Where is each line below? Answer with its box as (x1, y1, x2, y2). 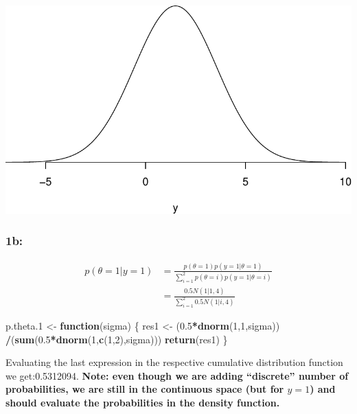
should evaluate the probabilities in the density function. (5, 395, 280, 409)
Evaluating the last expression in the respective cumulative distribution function (5, 355, 343, 369)
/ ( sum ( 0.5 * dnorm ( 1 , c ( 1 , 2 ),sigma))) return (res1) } (5, 332, 228, 346)
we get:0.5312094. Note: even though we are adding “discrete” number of (5, 368, 349, 382)
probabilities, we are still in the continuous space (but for (5, 382, 284, 396)
